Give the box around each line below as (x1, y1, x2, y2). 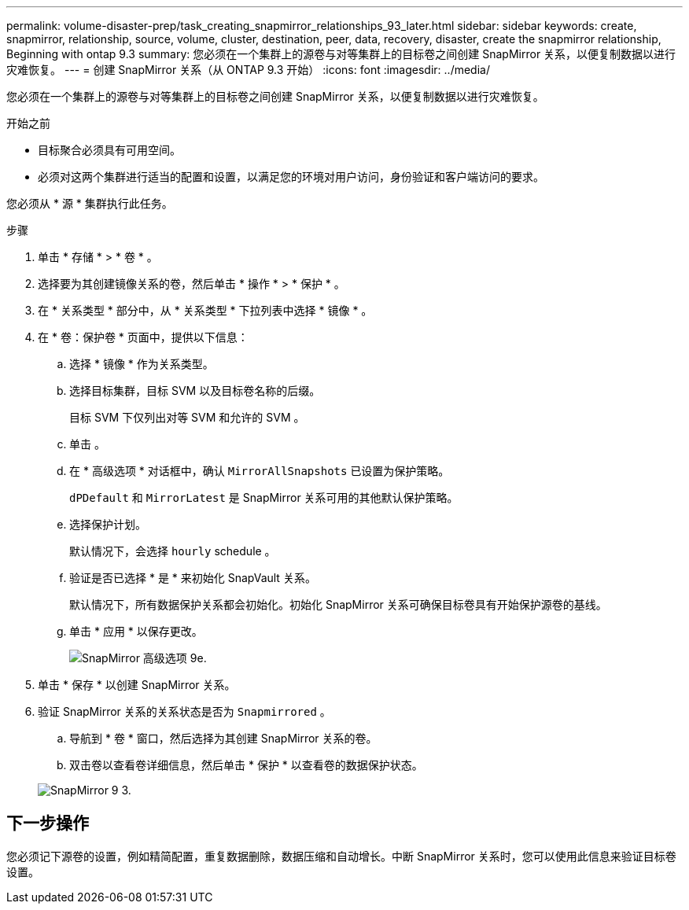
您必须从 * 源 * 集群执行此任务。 (6, 197, 173, 210)
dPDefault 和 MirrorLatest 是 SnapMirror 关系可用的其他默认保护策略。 (69, 491, 459, 504)
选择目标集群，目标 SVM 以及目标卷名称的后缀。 (69, 384, 321, 397)
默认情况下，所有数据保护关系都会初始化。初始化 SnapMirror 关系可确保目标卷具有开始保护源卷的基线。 (69, 598, 607, 611)
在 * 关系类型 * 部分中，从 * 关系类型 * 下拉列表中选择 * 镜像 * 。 (38, 304, 373, 317)
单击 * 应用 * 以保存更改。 (69, 624, 203, 638)
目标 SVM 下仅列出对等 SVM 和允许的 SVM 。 (69, 411, 305, 424)
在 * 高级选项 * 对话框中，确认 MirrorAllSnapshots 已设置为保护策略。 (69, 464, 450, 477)
